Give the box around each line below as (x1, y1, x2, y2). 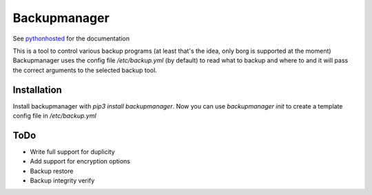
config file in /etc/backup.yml (12, 112, 96, 120)
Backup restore (30, 167, 74, 175)
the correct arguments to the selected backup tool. (12, 66, 158, 74)
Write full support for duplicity (30, 148, 115, 156)
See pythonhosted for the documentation (12, 34, 130, 43)
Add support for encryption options (30, 157, 131, 165)
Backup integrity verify (30, 176, 95, 185)
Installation (12, 84, 62, 95)
